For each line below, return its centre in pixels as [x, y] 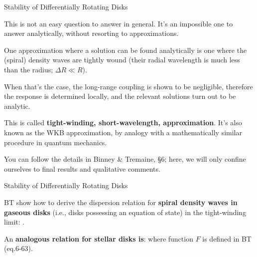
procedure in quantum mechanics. [56, 142]
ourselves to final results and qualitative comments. [82, 168]
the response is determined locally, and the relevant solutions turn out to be [120, 96]
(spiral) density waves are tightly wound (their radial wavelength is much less [122, 60]
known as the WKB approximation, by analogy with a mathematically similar [123, 132]
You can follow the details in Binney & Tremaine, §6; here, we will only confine [125, 159]
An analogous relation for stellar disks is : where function [99, 238]
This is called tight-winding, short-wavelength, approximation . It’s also [123, 123]
